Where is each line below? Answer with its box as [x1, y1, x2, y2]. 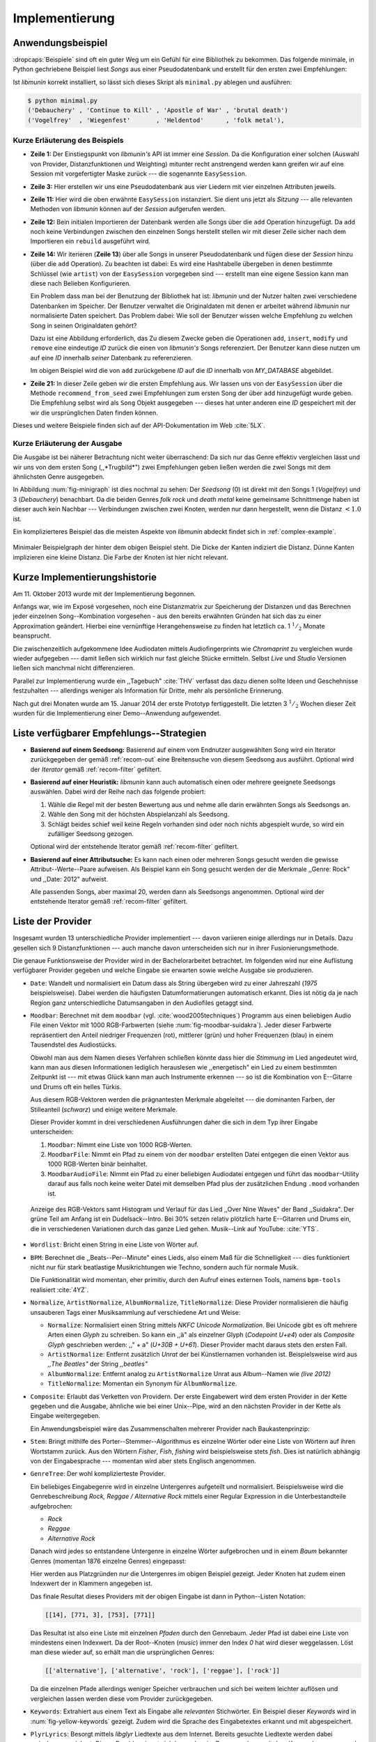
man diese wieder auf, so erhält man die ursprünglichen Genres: [30, 1648, 215, 1656]
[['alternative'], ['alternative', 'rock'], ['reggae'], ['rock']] [45, 1667, 281, 1675]
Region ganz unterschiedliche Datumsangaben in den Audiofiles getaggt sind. [30, 999, 254, 1007]
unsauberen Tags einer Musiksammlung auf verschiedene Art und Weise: [30, 1308, 241, 1316]
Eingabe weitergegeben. [30, 1412, 101, 1420]
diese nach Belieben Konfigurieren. [30, 279, 132, 288]
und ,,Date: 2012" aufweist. [30, 874, 109, 883]
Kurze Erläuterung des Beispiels [13, 135, 124, 145]
